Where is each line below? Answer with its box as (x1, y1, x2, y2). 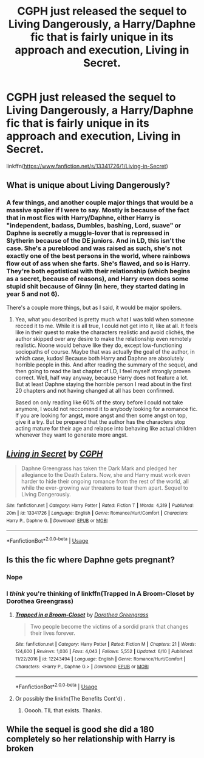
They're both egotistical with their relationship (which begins (6, 267, 191, 276)
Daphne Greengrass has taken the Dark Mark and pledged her (21, 465, 177, 472)
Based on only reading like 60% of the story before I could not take (15, 398, 183, 406)
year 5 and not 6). (6, 290, 59, 298)
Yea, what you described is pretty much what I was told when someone (15, 315, 194, 323)
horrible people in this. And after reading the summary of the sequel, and (15, 361, 198, 368)
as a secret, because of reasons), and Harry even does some (6, 274, 189, 283)
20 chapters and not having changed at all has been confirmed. (15, 387, 174, 394)
